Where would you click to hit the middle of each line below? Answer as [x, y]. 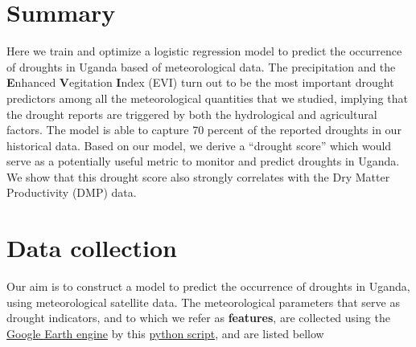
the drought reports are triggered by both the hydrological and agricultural [192, 114]
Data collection [92, 248]
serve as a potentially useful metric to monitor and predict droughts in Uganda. [203, 161]
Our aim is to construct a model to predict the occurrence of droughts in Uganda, [208, 286]
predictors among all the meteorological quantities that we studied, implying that [207, 98]
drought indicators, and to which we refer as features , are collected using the [198, 318]
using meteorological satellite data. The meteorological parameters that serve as [203, 302]
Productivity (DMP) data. [72, 192]
